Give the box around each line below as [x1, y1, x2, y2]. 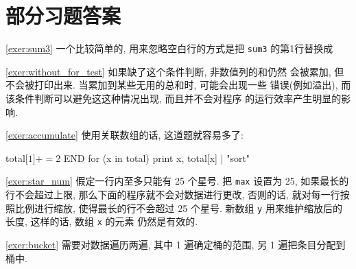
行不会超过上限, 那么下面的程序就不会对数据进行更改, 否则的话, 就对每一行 [5, 187, 340, 201]
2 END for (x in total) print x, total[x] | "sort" [56, 150, 250, 165]
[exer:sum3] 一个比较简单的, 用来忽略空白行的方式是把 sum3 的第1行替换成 [5, 41, 333, 56]
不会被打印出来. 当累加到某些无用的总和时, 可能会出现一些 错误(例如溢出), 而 [5, 78, 351, 92]
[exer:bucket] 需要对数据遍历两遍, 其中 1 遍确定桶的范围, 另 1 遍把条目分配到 [5, 237, 346, 251]
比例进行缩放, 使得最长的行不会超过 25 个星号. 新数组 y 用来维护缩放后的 [14, 200, 342, 215]
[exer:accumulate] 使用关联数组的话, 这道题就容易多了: [5, 128, 244, 142]
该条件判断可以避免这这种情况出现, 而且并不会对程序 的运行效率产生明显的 [5, 91, 342, 105]
